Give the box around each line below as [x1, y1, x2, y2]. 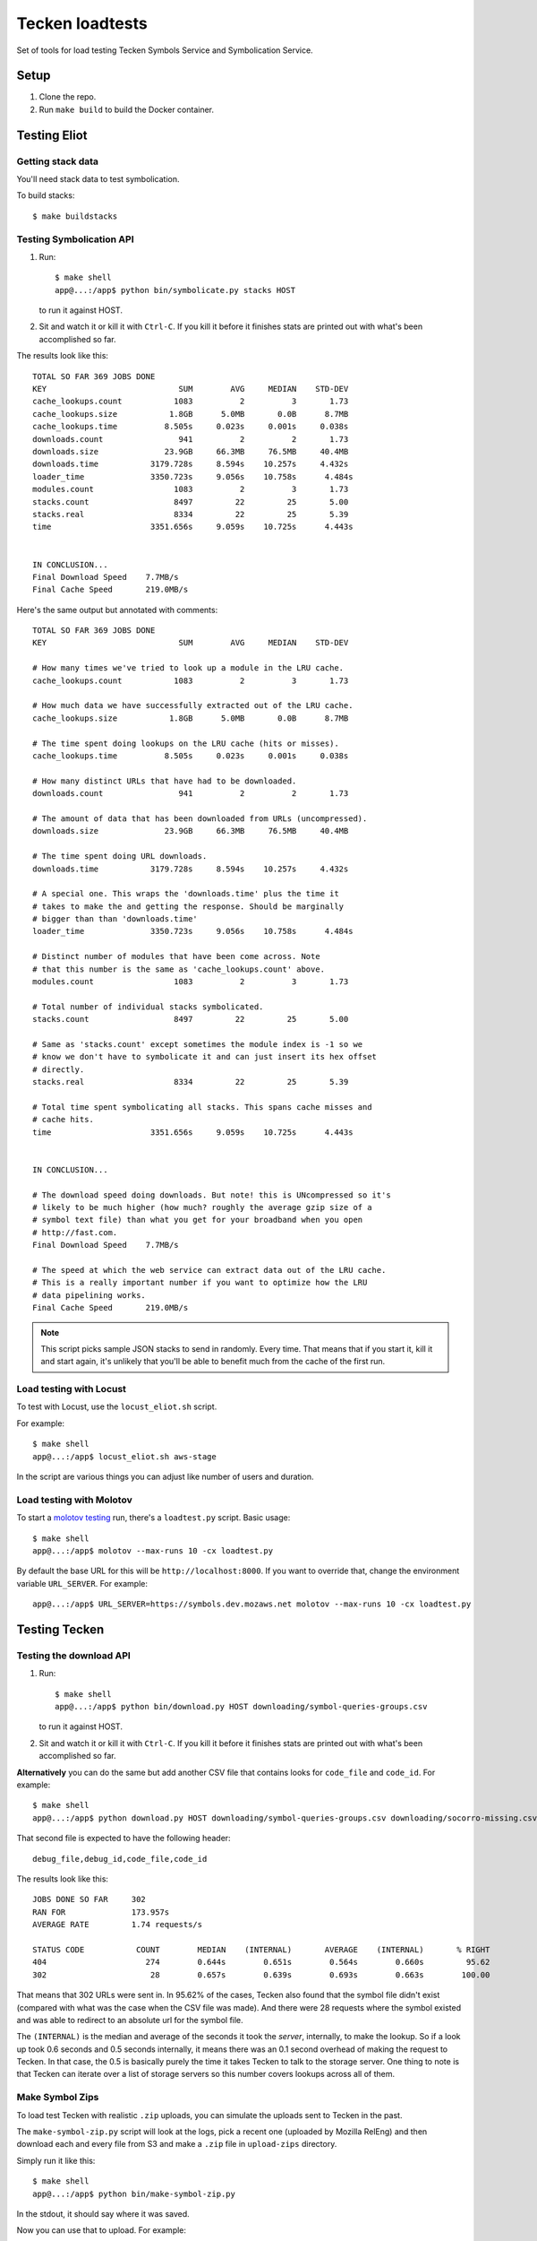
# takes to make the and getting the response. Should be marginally [32, 901, 345, 912]
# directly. [32, 1064, 85, 1075]
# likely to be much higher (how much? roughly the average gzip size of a [32, 1202, 372, 1213]
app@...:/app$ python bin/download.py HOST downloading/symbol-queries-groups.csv [55, 1701, 428, 1712]
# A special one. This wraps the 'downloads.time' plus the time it [32, 888, 339, 899]
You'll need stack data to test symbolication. [16, 174, 180, 184]
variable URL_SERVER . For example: [16, 1578, 148, 1588]
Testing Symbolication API [16, 233, 134, 246]
